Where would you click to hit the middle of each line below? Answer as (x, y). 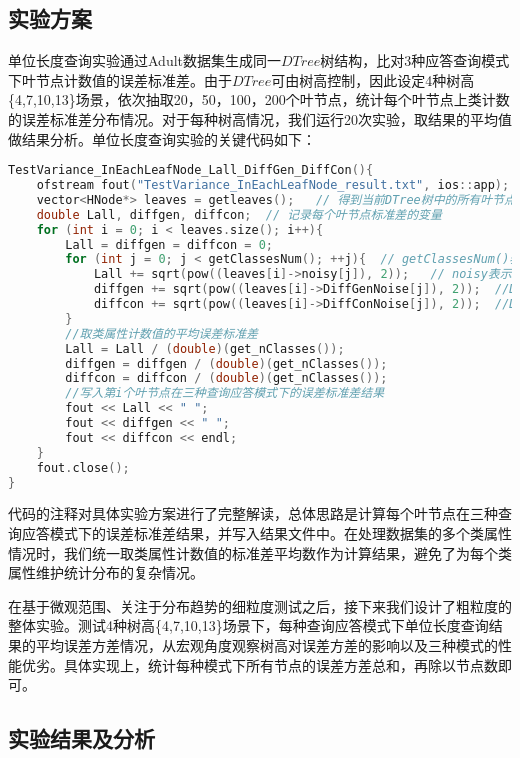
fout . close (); (83, 467)
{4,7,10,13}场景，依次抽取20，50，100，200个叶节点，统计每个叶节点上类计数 (259, 99)
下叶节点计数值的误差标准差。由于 (120, 79)
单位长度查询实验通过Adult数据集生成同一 (145, 60)
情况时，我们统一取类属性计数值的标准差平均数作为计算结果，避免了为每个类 (260, 552)
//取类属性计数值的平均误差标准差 (161, 333)
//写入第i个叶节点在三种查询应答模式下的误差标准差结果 (225, 393)
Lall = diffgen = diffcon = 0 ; (169, 244)
